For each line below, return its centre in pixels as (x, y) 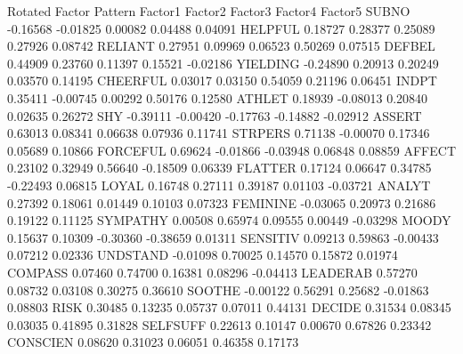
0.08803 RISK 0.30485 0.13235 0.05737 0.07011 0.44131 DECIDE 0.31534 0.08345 (229, 307)
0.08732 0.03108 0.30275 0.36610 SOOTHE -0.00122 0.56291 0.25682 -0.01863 (218, 290)
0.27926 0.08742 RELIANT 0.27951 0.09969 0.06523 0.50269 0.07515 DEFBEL (221, 46)
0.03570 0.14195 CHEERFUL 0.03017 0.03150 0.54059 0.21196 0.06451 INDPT (222, 80)
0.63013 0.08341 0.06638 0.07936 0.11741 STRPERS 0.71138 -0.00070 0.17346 (219, 133)
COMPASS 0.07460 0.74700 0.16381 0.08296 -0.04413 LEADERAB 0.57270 (212, 272)
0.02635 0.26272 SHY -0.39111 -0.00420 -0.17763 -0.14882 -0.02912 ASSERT (215, 115)
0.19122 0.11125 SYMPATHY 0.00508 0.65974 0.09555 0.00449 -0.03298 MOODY (229, 220)
